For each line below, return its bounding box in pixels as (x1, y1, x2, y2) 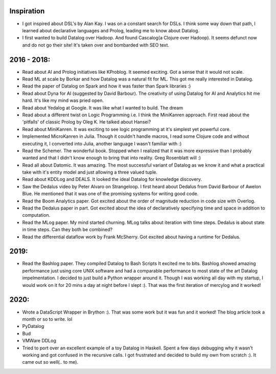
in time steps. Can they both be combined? (22, 226, 112, 233)
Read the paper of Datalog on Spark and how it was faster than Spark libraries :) (22, 83, 191, 89)
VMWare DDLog (22, 338, 56, 344)
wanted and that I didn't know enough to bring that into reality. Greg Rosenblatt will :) (22, 155, 201, 161)
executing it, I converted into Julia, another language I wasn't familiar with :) (22, 140, 182, 147)
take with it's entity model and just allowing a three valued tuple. (22, 169, 158, 175)
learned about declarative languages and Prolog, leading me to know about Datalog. (22, 27, 199, 33)
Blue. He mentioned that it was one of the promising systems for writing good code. (22, 191, 199, 197)
